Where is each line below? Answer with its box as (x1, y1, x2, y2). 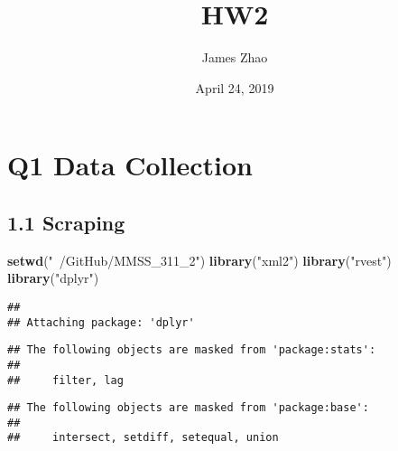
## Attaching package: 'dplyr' (7, 315, 195, 329)
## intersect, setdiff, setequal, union (7, 431, 279, 445)
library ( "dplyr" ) (7, 268, 99, 287)
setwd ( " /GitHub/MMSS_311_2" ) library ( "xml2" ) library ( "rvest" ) (7, 250, 392, 269)
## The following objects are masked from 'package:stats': (7, 343, 376, 357)
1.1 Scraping (7, 208, 125, 236)
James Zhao (201, 48, 268, 67)
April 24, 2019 (195, 78, 274, 97)
